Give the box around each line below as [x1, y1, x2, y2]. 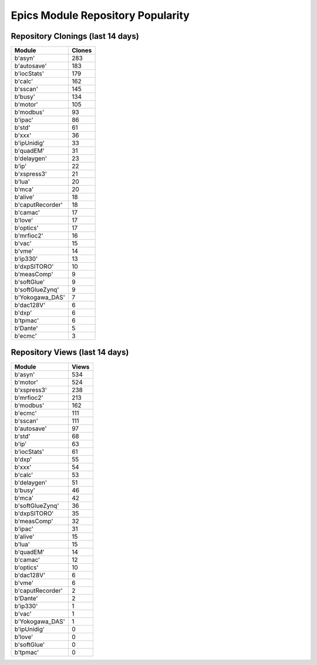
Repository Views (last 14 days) [11, 347, 129, 357]
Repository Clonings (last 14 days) [11, 31, 139, 41]
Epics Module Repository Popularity [11, 9, 190, 22]
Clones [71, 46, 92, 55]
